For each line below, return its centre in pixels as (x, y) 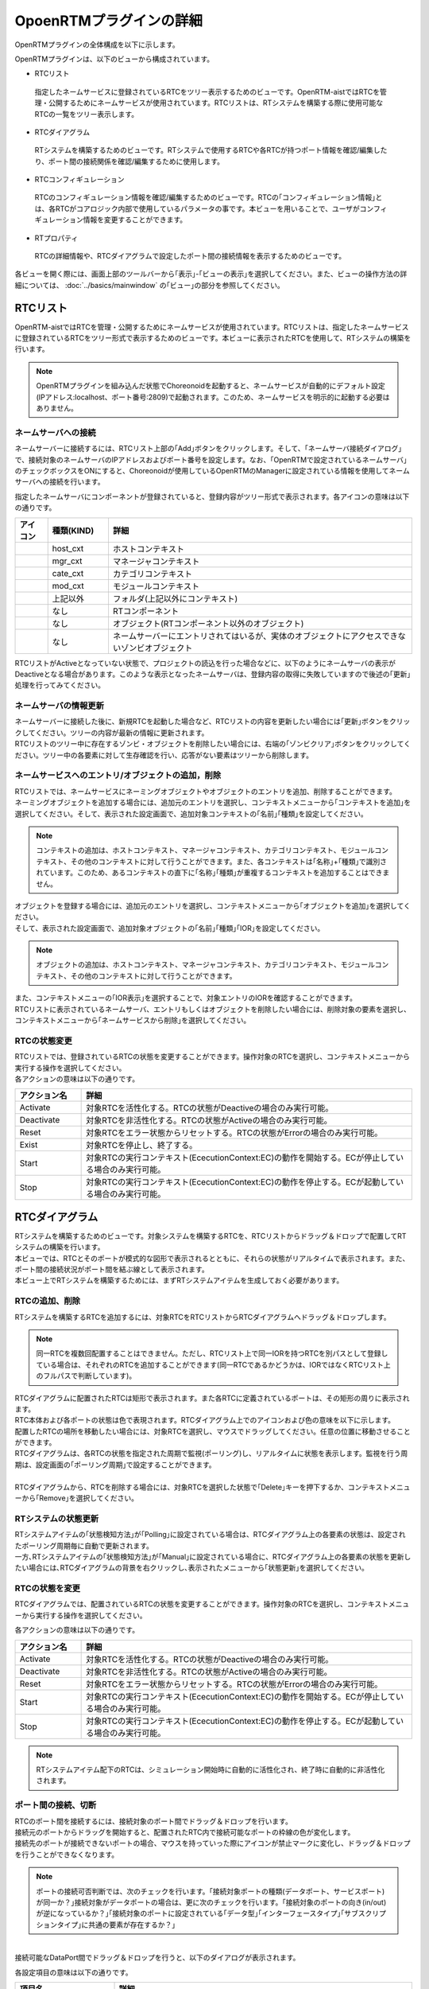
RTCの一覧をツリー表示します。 (87, 114)
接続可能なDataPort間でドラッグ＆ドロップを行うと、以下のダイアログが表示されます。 (157, 1958)
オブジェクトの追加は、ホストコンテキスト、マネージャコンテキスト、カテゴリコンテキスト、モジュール (205, 965)
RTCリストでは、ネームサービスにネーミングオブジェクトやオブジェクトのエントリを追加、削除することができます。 (206, 791)
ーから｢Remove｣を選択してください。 (77, 1498)
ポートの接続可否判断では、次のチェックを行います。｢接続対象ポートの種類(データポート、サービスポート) (211, 1891)
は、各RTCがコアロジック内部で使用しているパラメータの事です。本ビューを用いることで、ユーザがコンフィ (211, 208)
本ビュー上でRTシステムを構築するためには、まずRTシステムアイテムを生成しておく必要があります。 (179, 1280)
